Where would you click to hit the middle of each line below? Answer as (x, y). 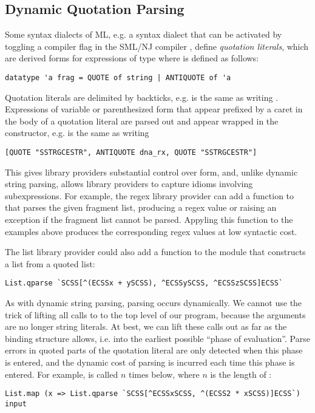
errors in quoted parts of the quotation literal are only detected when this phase (154, 350)
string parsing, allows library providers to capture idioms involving (129, 184)
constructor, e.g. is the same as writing (77, 133)
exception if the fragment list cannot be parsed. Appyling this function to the (149, 220)
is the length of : (241, 374)
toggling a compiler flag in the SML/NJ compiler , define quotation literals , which (157, 46)
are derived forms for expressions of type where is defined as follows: (132, 58)
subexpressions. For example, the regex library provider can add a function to (150, 195)
